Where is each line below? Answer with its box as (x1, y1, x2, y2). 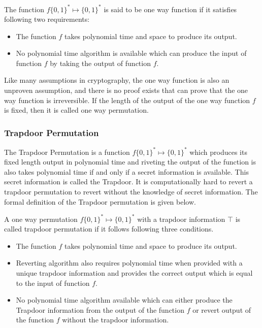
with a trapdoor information (137, 213, 225, 224)
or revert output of (192, 304, 251, 315)
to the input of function (16, 277, 90, 288)
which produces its (189, 146, 247, 157)
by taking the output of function (50, 57, 151, 68)
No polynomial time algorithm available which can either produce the (16, 294, 233, 305)
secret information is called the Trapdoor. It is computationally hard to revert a (4, 176, 253, 187)
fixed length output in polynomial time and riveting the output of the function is (4, 156, 256, 167)
